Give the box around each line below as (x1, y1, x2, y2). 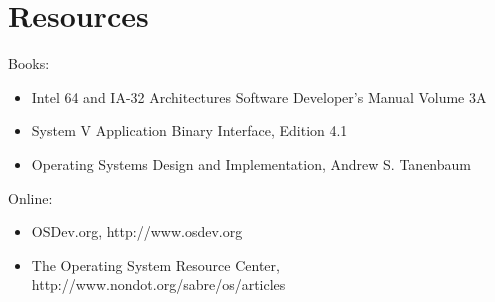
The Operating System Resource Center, (31, 254, 280, 275)
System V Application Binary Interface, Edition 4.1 (31, 120, 348, 141)
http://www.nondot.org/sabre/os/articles (31, 274, 286, 295)
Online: (8, 187, 53, 208)
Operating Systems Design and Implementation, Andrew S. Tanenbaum (31, 153, 471, 174)
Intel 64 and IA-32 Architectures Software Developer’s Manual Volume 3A (31, 86, 487, 107)
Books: (8, 53, 50, 74)
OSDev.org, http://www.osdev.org (31, 221, 243, 242)
